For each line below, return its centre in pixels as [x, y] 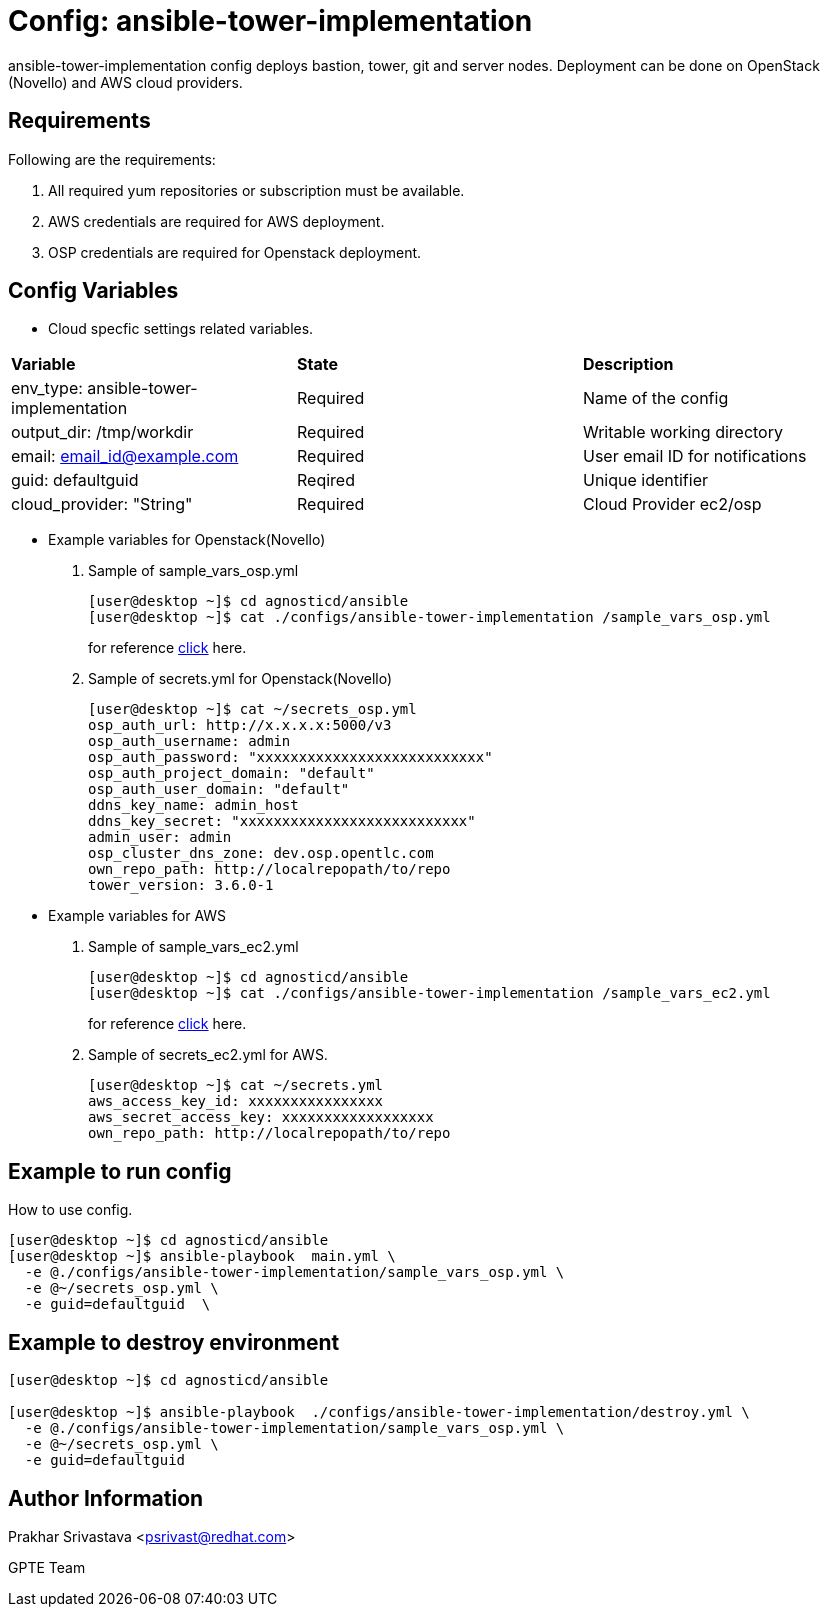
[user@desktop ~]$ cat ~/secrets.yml [236, 1085]
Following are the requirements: [112, 159]
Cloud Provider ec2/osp [672, 504]
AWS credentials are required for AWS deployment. [216, 221]
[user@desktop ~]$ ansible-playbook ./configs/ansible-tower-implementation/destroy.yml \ [379, 1412]
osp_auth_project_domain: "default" [231, 773]
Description [628, 364]
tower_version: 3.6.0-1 [181, 885]
